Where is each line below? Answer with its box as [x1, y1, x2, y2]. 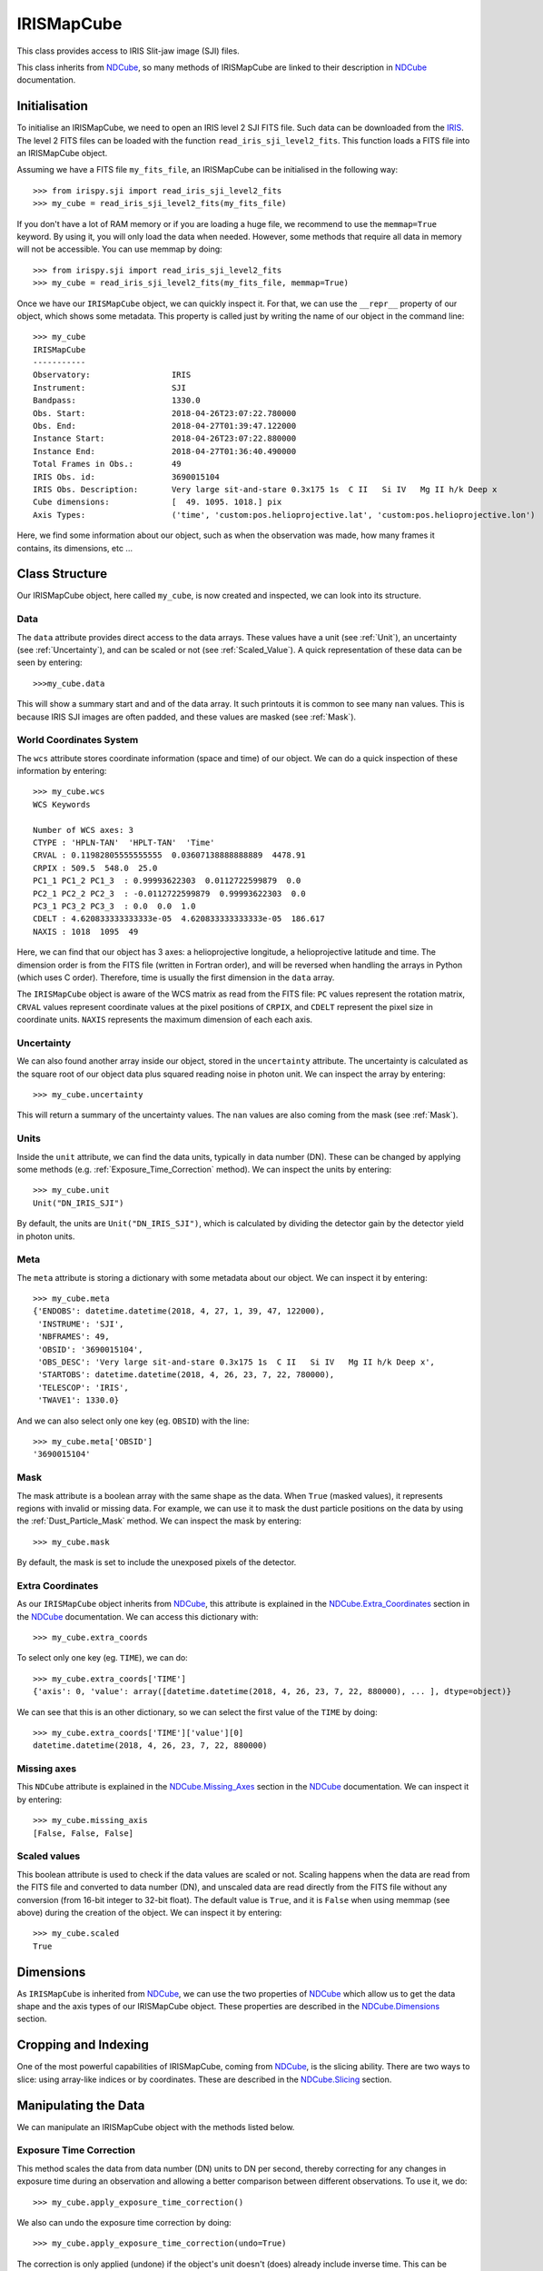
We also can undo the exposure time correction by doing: [16, 2216, 232, 2227]
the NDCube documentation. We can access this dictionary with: [16, 1611, 259, 1621]
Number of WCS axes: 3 [33, 825, 134, 835]
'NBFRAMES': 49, [37, 1332, 110, 1342]
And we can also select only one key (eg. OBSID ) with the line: [16, 1415, 250, 1426]
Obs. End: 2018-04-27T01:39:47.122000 [33, 421, 297, 431]
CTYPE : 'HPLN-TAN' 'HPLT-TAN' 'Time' [33, 838, 215, 848]
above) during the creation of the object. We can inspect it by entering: [16, 1907, 282, 1918]
